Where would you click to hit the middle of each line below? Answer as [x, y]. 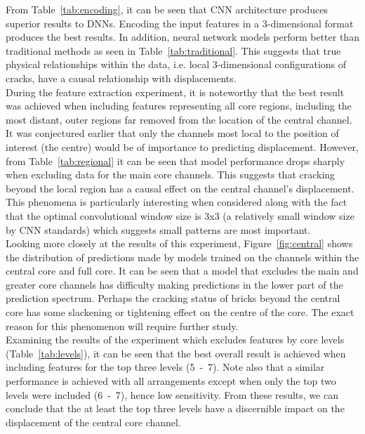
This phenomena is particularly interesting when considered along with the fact [177, 202]
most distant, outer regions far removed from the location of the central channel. [179, 119]
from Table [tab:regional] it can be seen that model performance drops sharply [175, 160]
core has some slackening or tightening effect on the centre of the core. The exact [180, 312]
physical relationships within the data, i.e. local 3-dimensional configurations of [176, 64]
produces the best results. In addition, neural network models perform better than [182, 37]
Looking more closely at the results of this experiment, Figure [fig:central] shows [179, 243]
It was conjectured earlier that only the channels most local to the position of [172, 133]
